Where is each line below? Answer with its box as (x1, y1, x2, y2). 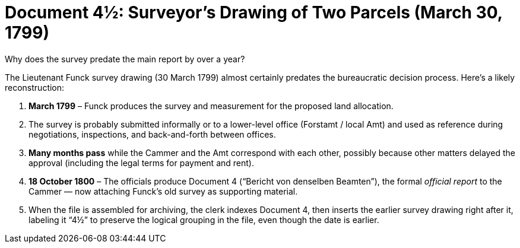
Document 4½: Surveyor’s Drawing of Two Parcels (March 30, (5, 2, 503, 23)
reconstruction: (5, 82, 65, 93)
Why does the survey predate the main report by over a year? (5, 53, 245, 64)
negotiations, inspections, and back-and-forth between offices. (28, 129, 276, 139)
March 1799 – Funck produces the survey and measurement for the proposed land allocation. (28, 100, 394, 111)
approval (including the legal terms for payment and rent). (28, 157, 254, 168)
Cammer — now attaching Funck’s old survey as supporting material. (28, 186, 298, 196)
